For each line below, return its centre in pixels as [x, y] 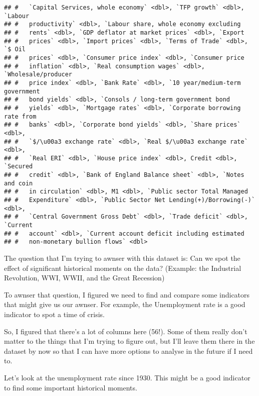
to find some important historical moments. [71, 387]
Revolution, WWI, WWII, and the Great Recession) [84, 278]
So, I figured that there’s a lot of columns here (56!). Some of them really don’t [126, 331]
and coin [19, 183]
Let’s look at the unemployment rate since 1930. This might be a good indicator [127, 377]
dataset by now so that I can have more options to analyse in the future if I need [128, 351]
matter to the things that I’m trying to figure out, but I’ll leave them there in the [129, 341]
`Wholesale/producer [38, 75]
